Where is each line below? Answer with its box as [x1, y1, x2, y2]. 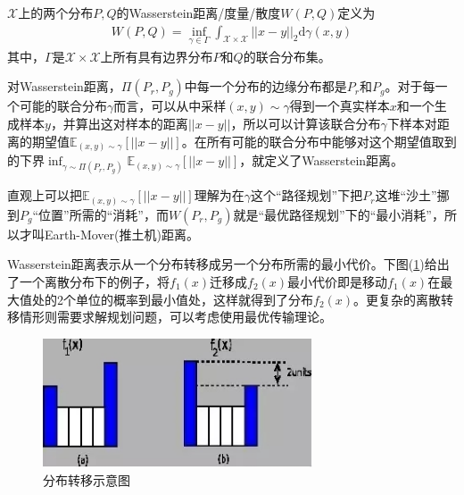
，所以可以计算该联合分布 [230, 114, 381, 133]
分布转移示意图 [43, 470, 130, 489]
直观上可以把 [7, 186, 82, 205]
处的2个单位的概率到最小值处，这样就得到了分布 [31, 289, 313, 308]
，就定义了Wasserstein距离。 [239, 151, 404, 170]
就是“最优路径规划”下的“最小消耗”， [233, 205, 444, 223]
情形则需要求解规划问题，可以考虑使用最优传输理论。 [19, 307, 332, 326]
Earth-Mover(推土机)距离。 [44, 224, 199, 243]
